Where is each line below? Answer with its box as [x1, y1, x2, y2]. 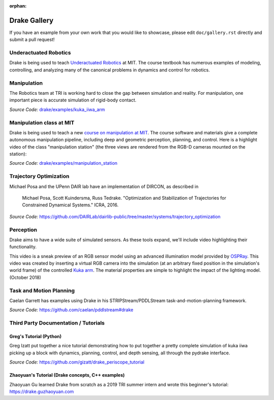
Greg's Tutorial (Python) [9, 333, 62, 339]
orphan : [9, 3, 27, 9]
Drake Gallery [9, 16, 54, 25]
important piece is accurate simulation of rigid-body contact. [9, 97, 136, 103]
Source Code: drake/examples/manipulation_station [9, 160, 118, 166]
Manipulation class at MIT [9, 119, 75, 126]
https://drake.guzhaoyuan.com [9, 388, 74, 394]
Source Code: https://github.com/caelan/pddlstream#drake [9, 307, 134, 313]
